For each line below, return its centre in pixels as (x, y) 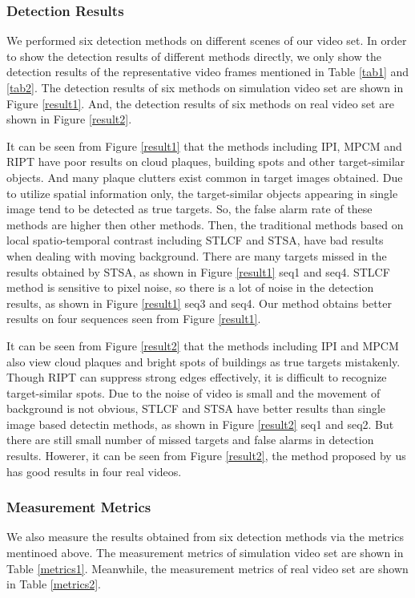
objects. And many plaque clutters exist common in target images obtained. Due (205, 177)
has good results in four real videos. (94, 471)
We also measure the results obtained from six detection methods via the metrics (205, 537)
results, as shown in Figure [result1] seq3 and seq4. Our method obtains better (199, 303)
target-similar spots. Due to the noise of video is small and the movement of (193, 392)
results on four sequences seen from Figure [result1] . (134, 319)
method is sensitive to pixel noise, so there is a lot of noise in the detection (190, 287)
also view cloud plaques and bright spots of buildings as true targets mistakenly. (203, 361)
